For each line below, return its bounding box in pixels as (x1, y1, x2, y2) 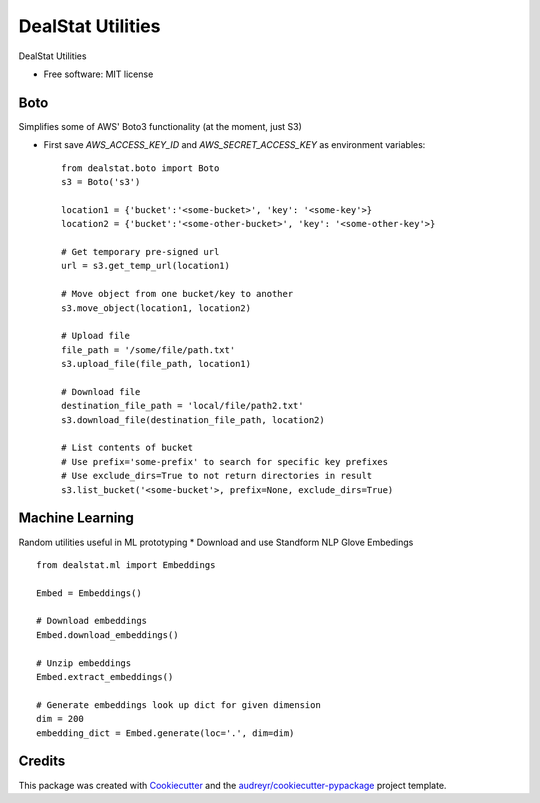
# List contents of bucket (61, 442, 194, 454)
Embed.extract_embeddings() (36, 671, 174, 683)
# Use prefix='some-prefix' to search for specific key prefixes (61, 456, 389, 467)
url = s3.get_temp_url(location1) (61, 260, 230, 272)
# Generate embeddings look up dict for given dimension (36, 699, 322, 710)
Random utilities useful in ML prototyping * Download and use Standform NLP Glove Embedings (18, 536, 414, 548)
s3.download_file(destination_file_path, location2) (61, 414, 325, 425)
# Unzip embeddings (36, 657, 132, 669)
